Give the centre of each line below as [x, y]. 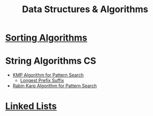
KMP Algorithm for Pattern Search [48, 75]
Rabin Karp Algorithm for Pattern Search [55, 86]
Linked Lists [31, 106]
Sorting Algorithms [46, 38]
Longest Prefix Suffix [42, 81]
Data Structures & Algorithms [85, 9]
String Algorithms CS [51, 61]
